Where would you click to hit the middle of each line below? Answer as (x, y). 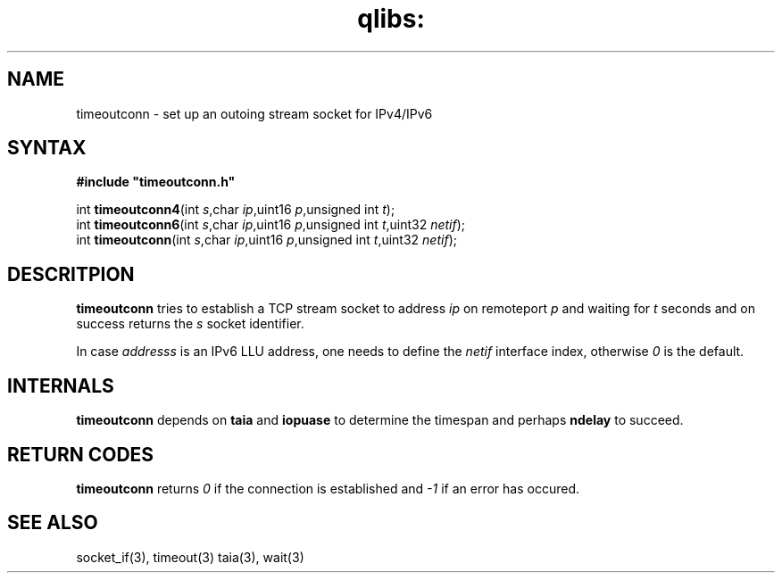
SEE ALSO (53, 523)
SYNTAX (47, 148)
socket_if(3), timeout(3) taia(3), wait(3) (190, 557)
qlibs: (391, 19)
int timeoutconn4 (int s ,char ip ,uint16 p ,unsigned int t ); (236, 210)
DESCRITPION (71, 274)
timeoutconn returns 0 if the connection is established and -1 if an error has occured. (328, 488)
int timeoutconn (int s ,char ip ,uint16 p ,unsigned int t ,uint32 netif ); (266, 240)
